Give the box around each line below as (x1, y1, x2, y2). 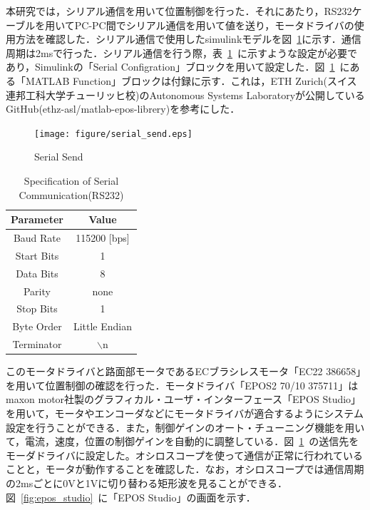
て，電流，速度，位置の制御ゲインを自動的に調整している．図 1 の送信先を (6, 434, 359, 449)
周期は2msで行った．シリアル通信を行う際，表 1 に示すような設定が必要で (6, 45, 358, 60)
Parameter (11, 212, 63, 227)
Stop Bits (16, 301, 58, 316)
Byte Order (12, 319, 62, 334)
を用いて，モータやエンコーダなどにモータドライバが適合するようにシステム (6, 405, 364, 420)
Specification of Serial (24, 173, 119, 188)
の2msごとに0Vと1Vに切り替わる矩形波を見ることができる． (6, 475, 287, 490)
